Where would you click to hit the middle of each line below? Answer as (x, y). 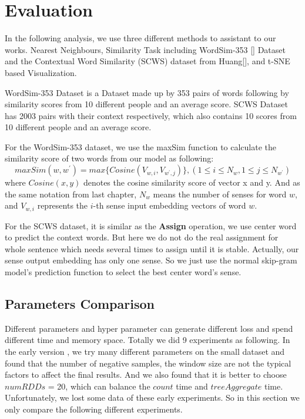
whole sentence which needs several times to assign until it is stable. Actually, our (152, 248)
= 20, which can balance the (99, 386)
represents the (63, 205)
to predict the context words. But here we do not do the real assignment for (142, 237)
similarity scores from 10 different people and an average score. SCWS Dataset (146, 104)
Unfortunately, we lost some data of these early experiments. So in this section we (152, 397)
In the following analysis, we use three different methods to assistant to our (140, 38)
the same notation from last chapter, (71, 194)
